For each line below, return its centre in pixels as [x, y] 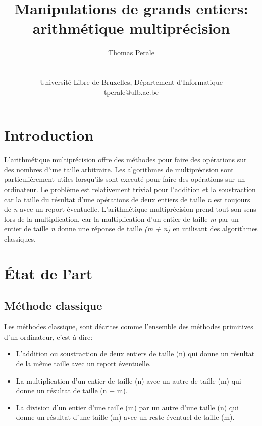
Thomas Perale [131, 52]
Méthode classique [53, 305]
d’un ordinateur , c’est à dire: [48, 336]
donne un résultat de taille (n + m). [72, 390]
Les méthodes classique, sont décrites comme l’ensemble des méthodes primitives [129, 327]
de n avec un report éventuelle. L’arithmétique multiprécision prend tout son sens [130, 209]
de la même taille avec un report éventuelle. [83, 363]
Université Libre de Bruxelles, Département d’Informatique [131, 82]
